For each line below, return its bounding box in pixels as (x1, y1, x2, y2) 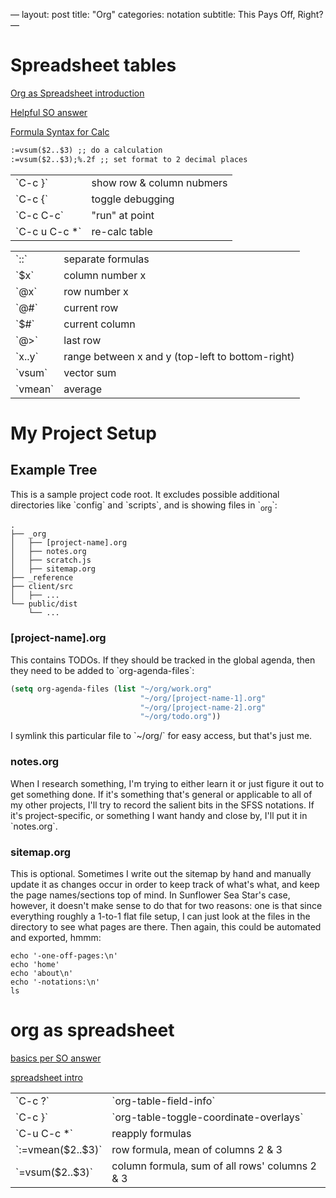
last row (63, 333, 102, 347)
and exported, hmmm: (10, 931, 102, 943)
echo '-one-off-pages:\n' (10, 950, 118, 961)
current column (63, 317, 136, 331)
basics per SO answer (10, 1052, 102, 1064)
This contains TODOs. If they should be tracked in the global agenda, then (10, 654, 316, 666)
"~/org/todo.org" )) (139, 712, 222, 722)
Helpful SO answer (10, 106, 88, 118)
